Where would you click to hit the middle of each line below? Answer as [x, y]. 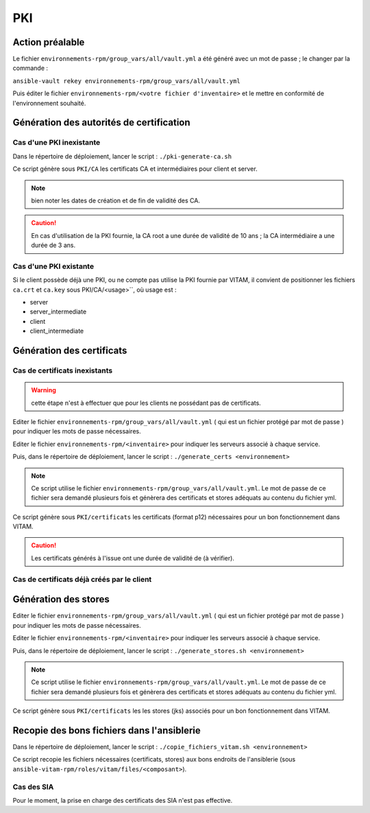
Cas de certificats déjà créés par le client [82, 579]
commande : [30, 68]
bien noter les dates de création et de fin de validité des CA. [115, 200]
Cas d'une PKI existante [53, 266]
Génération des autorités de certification [102, 122]
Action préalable [49, 42]
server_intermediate [58, 311]
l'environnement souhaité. [49, 103]
